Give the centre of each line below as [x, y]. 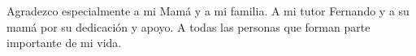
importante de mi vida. [64, 43]
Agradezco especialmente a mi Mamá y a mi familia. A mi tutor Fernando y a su [208, 11]
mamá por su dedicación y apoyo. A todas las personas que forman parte [188, 26]
